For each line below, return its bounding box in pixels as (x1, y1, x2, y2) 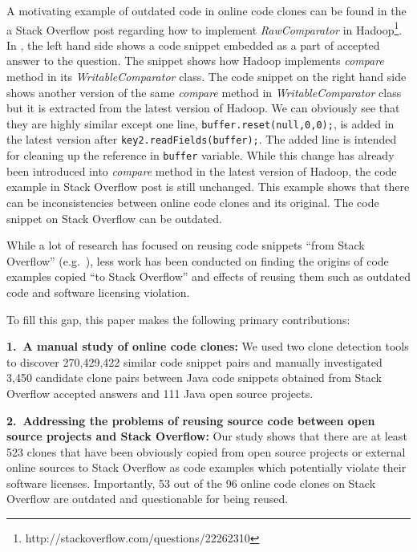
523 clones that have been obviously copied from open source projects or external (6, 443, 406, 460)
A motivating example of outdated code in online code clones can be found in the (6, 2, 407, 18)
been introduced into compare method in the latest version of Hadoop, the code (6, 162, 397, 179)
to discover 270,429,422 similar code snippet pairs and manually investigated (6, 353, 383, 370)
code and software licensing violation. (6, 283, 190, 300)
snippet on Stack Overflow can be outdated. (6, 209, 222, 226)
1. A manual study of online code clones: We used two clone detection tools (6, 338, 409, 355)
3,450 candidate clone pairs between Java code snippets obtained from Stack (6, 369, 382, 386)
